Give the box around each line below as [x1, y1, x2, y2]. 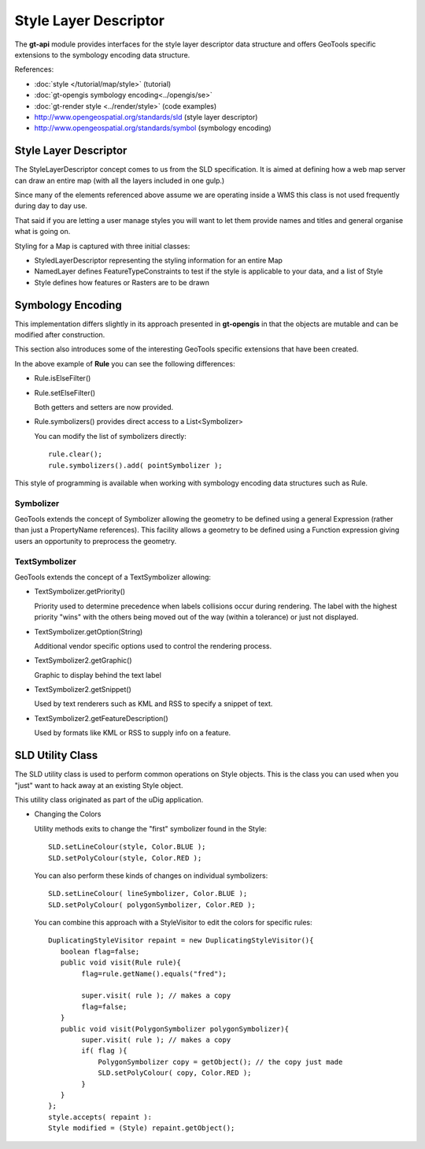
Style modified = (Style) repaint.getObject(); [48, 1124, 235, 1132]
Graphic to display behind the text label [34, 670, 161, 679]
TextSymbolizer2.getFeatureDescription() [34, 713, 168, 723]
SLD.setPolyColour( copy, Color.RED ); [98, 1069, 252, 1077]
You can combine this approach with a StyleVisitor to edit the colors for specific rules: [34, 918, 312, 928]
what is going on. [14, 227, 71, 236]
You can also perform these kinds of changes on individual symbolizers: [34, 871, 268, 880]
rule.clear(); [48, 450, 102, 459]
